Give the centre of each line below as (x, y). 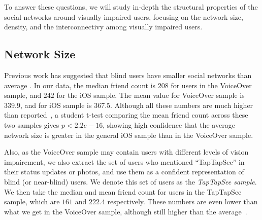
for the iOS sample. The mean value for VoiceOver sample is (151, 95)
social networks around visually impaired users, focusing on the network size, (124, 16)
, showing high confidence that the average (169, 124)
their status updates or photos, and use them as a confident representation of (124, 172)
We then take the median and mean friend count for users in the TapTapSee (123, 191)
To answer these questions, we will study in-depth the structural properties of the (131, 7)
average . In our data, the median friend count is (80, 85)
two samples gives (32, 124)
